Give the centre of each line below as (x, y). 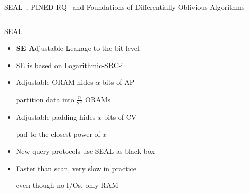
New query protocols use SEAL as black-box (85, 151)
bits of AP (118, 82)
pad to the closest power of (58, 134)
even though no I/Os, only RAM (67, 185)
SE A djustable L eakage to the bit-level (78, 48)
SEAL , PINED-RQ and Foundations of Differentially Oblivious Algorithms (124, 7)
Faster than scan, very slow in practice (76, 168)
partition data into (45, 99)
